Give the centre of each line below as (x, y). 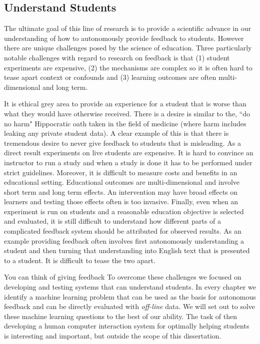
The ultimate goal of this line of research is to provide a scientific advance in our (127, 28)
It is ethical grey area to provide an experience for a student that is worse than (125, 104)
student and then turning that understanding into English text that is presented (127, 250)
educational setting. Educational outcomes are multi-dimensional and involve (122, 182)
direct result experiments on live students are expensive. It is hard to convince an (129, 153)
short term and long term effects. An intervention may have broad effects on (121, 191)
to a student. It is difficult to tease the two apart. (80, 260)
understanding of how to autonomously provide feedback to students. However (124, 38)
